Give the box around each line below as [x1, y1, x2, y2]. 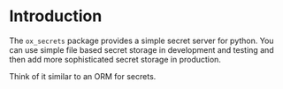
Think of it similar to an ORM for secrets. [9, 70, 157, 81]
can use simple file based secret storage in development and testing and [9, 44, 274, 55]
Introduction [9, 6, 103, 26]
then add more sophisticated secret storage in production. [9, 54, 221, 64]
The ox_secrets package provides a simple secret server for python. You [9, 35, 274, 46]
